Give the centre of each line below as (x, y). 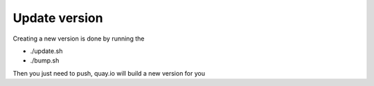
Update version (58, 18)
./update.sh (46, 51)
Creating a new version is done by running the (79, 39)
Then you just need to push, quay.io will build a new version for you (109, 73)
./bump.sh (45, 61)
